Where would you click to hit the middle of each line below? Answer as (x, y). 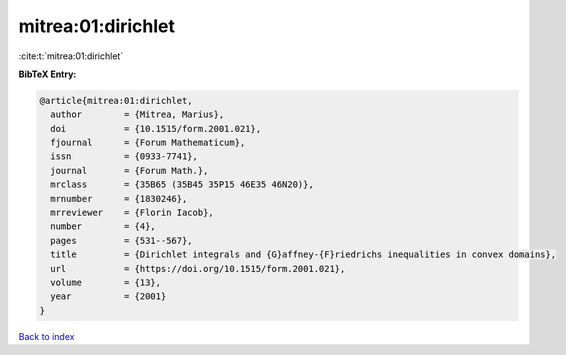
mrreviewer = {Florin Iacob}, (132, 213)
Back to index (46, 336)
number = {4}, (103, 226)
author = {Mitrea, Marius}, (137, 114)
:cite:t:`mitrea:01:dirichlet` (71, 56)
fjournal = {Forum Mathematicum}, (148, 143)
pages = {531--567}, (122, 240)
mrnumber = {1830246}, (119, 198)
